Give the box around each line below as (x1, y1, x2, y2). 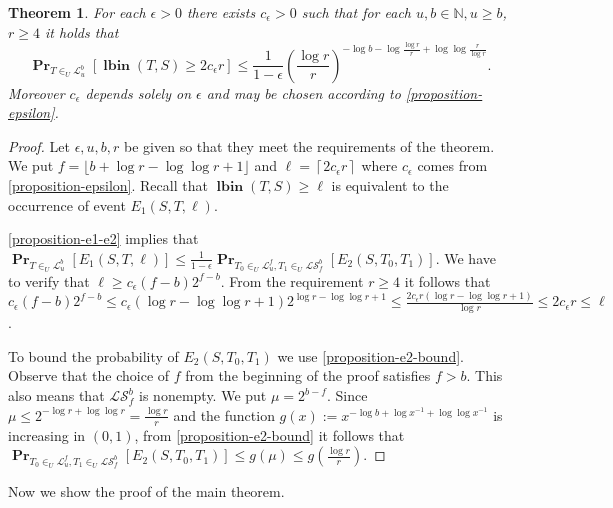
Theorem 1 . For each (8, 2, 146, 22)
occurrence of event (8, 194, 126, 215)
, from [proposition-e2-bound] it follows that (134, 424, 405, 445)
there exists (186, 2, 256, 22)
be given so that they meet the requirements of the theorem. (124, 135, 495, 156)
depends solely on (85, 82, 191, 103)
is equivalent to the (331, 175, 449, 196)
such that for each (301, 2, 412, 22)
